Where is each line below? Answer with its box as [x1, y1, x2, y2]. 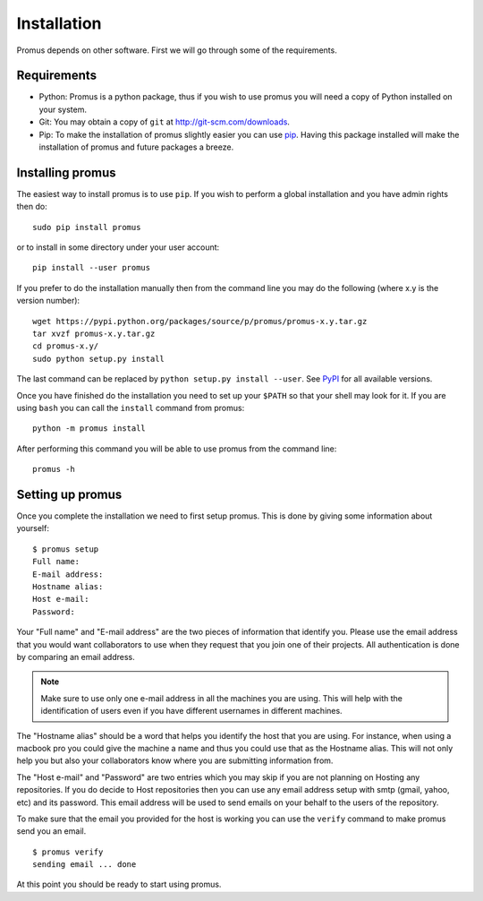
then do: [16, 202, 48, 212]
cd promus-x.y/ [32, 341, 99, 351]
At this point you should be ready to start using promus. [16, 879, 222, 890]
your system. [38, 104, 88, 115]
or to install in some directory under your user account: [16, 242, 220, 253]
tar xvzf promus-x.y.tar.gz [32, 329, 156, 339]
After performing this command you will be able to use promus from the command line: [16, 443, 337, 454]
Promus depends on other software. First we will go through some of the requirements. [16, 45, 337, 56]
